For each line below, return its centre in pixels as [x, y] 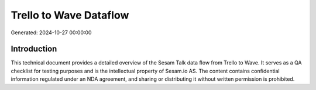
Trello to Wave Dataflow [70, 15]
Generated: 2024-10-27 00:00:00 [51, 33]
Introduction [34, 49]
